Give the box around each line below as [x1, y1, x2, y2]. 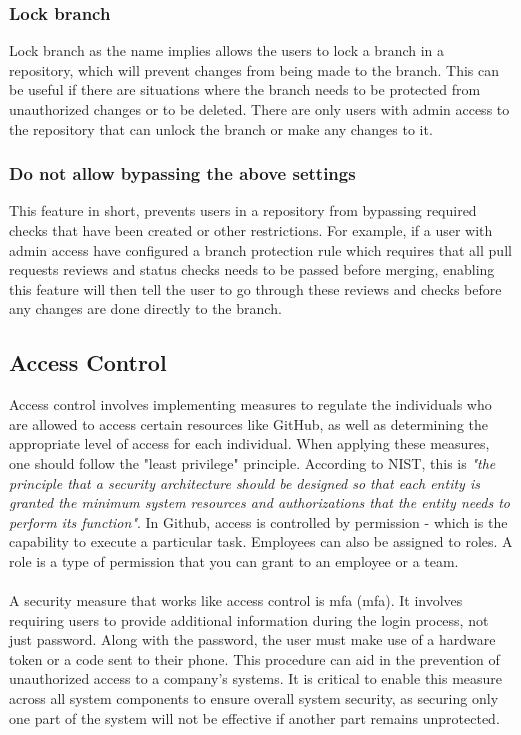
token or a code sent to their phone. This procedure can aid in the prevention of [9, 648, 500, 669]
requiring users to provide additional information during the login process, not [9, 609, 489, 630]
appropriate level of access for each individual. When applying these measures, [9, 433, 490, 454]
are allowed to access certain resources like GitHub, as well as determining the [9, 413, 489, 434]
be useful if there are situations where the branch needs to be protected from [9, 79, 481, 100]
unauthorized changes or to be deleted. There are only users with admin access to [9, 99, 510, 119]
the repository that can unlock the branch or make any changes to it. [9, 118, 433, 139]
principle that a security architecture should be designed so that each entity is [9, 472, 480, 493]
